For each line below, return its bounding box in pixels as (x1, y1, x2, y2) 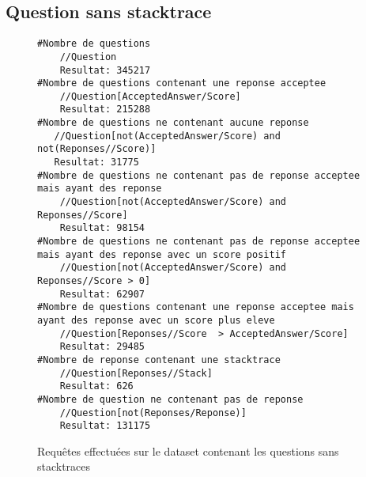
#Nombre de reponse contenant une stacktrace (37, 354, 281, 365)
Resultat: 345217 (59, 64, 151, 76)
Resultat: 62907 (59, 288, 145, 300)
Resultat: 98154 (59, 222, 145, 234)
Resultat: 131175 (59, 420, 151, 432)
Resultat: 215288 (59, 104, 151, 115)
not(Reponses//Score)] (37, 143, 157, 155)
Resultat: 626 (59, 380, 134, 392)
